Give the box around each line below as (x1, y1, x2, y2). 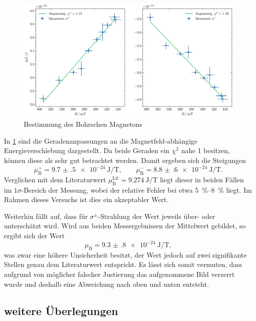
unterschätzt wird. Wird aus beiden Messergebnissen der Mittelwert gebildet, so (4, 220, 246, 231)
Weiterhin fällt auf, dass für (4, 211, 88, 221)
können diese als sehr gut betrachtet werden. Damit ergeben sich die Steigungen (4, 155, 246, 165)
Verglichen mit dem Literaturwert (4, 174, 106, 184)
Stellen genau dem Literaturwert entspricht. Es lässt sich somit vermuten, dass (4, 259, 242, 269)
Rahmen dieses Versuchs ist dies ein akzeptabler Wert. (4, 194, 169, 205)
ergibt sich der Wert (4, 230, 65, 240)
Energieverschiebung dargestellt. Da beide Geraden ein (4, 145, 170, 156)
